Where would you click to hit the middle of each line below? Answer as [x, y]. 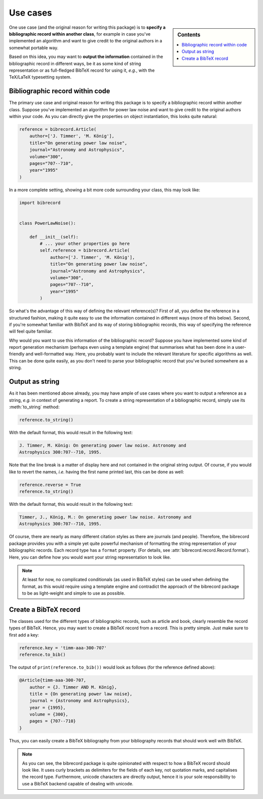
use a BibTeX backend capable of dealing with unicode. [78, 783]
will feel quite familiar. [31, 331]
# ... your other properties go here [85, 244]
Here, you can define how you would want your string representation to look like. [90, 557]
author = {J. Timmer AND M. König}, [73, 687]
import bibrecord [40, 203]
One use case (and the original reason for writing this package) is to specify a [87, 27]
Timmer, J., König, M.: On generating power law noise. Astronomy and [105, 517]
